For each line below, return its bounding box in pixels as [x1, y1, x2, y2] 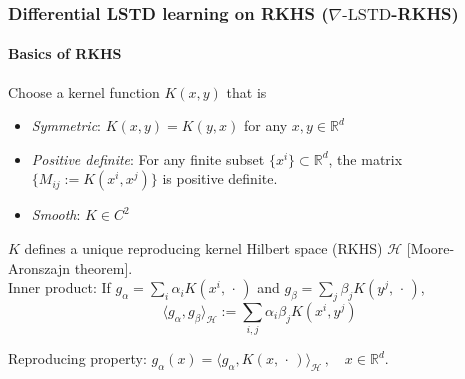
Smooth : [31, 204, 81, 225]
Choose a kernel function [8, 81, 160, 102]
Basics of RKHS [8, 43, 122, 64]
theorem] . [74, 257, 133, 278]
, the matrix [328, 148, 403, 169]
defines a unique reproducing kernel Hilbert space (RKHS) [24, 238, 383, 259]
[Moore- [406, 238, 455, 259]
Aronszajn [8, 257, 70, 278]
